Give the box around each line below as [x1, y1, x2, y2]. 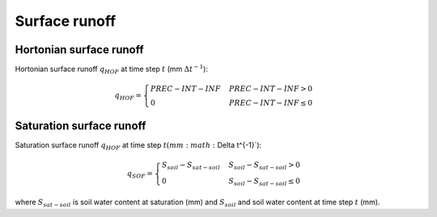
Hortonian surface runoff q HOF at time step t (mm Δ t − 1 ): [15, 63, 208, 76]
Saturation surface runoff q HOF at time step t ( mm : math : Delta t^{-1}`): [15, 140, 262, 152]
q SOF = [126, 169, 153, 180]
